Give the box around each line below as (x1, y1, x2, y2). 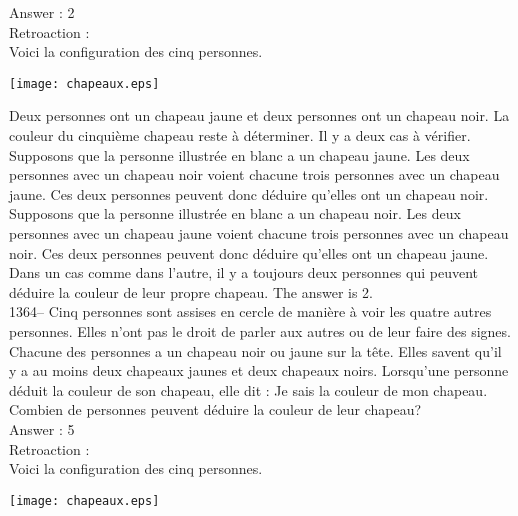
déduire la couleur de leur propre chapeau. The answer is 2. (9, 281, 373, 302)
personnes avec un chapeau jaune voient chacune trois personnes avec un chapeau (9, 223, 509, 243)
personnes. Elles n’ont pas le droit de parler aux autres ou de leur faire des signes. (9, 320, 511, 341)
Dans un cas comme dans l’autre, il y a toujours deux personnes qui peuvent (9, 262, 478, 283)
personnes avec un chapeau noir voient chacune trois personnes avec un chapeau (9, 164, 500, 185)
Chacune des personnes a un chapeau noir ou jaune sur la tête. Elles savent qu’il (9, 340, 502, 361)
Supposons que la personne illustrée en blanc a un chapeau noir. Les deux (9, 203, 461, 224)
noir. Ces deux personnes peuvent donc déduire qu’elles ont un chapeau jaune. (9, 242, 489, 263)
